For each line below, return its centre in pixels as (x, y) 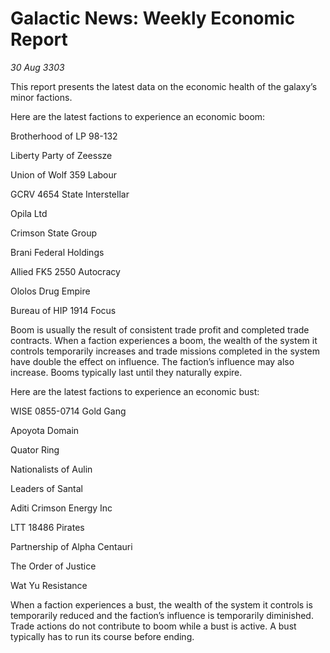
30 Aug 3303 (37, 67)
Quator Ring (35, 449)
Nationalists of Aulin (51, 469)
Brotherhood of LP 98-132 (64, 136)
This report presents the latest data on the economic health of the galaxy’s (164, 86)
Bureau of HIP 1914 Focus (63, 310)
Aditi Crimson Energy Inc (61, 508)
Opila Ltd (29, 213)
